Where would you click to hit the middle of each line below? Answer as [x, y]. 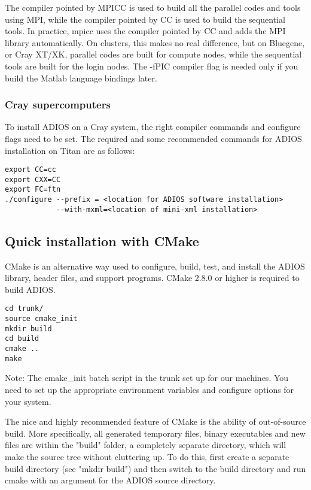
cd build [22, 339]
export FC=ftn [33, 190]
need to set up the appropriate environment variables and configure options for [150, 389]
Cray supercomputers [58, 105]
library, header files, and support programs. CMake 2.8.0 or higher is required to [152, 278]
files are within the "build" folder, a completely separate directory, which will [146, 445]
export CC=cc [31, 170]
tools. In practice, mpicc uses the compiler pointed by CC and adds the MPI [145, 31]
